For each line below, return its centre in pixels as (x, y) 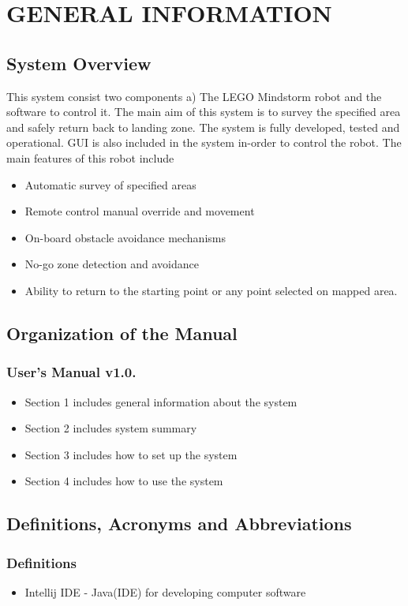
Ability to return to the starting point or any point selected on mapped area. (211, 290)
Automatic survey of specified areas (110, 184)
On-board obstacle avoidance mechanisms (125, 237)
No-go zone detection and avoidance (112, 264)
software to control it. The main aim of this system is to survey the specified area (204, 112)
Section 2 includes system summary (111, 428)
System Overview (79, 63)
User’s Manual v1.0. (71, 372)
